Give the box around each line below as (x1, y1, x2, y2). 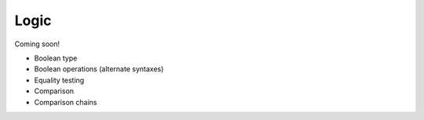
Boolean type (34, 53, 78, 63)
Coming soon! (14, 39, 60, 49)
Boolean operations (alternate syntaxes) (34, 64, 164, 74)
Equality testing (34, 75, 85, 85)
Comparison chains (34, 97, 97, 107)
